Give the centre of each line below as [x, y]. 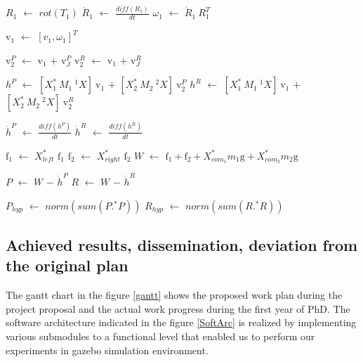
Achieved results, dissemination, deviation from [182, 245]
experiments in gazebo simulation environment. [107, 350]
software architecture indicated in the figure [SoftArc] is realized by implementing [181, 322]
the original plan [67, 265]
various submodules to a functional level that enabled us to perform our [160, 336]
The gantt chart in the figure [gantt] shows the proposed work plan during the [174, 295]
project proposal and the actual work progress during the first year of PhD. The [178, 308]
